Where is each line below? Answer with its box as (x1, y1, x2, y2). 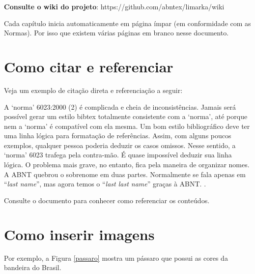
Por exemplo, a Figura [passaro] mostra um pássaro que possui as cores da (4, 252, 228, 263)
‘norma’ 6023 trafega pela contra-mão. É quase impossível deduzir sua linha (4, 150, 232, 160)
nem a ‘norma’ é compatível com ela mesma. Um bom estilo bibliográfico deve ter (4, 121, 250, 131)
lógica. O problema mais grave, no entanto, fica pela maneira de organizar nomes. (4, 159, 250, 170)
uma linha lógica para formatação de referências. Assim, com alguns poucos (4, 130, 231, 141)
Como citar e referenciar (4, 56, 173, 76)
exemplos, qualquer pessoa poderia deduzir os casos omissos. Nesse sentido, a (4, 140, 236, 150)
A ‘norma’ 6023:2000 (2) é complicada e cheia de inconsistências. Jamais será (4, 101, 236, 112)
